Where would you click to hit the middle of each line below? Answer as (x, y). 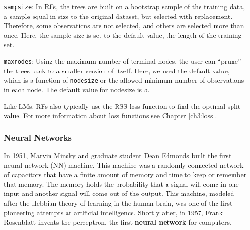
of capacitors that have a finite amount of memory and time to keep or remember (125, 174)
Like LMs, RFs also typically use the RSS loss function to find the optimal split (122, 106)
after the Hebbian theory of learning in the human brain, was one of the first (118, 203)
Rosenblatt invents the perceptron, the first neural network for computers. (118, 222)
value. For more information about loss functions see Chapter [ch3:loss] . (110, 115)
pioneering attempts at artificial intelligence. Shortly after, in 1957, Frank (113, 212)
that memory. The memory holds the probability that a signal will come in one (121, 184)
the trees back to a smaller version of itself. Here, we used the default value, (117, 70)
